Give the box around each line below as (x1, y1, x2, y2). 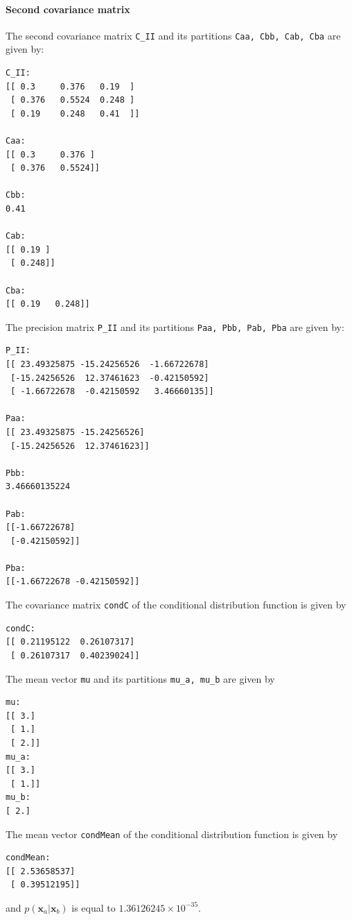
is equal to (71, 900, 116, 914)
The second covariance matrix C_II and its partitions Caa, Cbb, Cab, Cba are (6, 28, 341, 42)
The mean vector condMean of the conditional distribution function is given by (6, 826, 338, 841)
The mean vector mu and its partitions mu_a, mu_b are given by (6, 671, 275, 685)
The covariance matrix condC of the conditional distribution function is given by (6, 597, 346, 612)
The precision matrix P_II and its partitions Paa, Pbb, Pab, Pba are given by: (6, 319, 344, 334)
